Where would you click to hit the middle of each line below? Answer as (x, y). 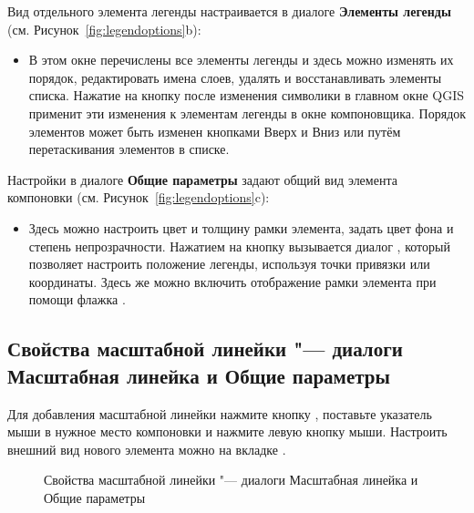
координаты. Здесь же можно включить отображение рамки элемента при (232, 281)
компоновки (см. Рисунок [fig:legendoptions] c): (139, 197)
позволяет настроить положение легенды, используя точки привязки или (229, 264)
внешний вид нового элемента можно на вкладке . (147, 449)
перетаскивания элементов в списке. (129, 149)
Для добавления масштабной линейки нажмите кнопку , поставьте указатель (220, 413)
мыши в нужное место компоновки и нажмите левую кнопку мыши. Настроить (227, 431)
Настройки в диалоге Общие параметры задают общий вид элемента (202, 179)
